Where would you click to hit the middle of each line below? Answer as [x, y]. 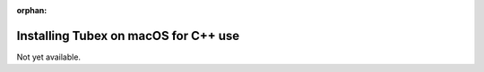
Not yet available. [48, 57]
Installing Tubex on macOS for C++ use [128, 36]
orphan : [32, 10]
